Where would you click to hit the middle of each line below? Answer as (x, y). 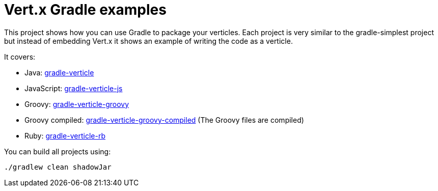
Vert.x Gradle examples (85, 10)
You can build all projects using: (58, 151)
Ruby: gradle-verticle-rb (65, 135)
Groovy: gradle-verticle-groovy (77, 104)
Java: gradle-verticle (59, 72)
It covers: (20, 57)
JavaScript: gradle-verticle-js (74, 88)
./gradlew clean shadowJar (58, 167)
